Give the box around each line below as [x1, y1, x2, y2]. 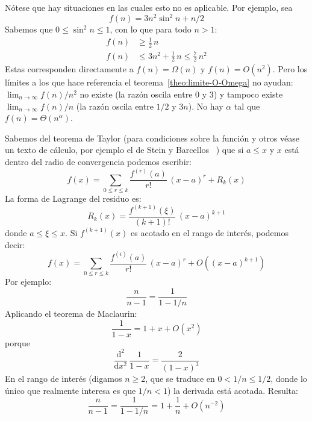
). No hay [188, 99, 223, 112]
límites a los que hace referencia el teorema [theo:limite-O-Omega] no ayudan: [5, 76, 293, 89]
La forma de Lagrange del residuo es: [5, 192, 142, 204]
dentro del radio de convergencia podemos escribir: [5, 155, 192, 167]
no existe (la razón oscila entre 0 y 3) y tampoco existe [80, 88, 283, 101]
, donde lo [270, 372, 307, 385]
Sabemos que [5, 23, 53, 36]
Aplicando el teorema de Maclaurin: [5, 307, 137, 319]
